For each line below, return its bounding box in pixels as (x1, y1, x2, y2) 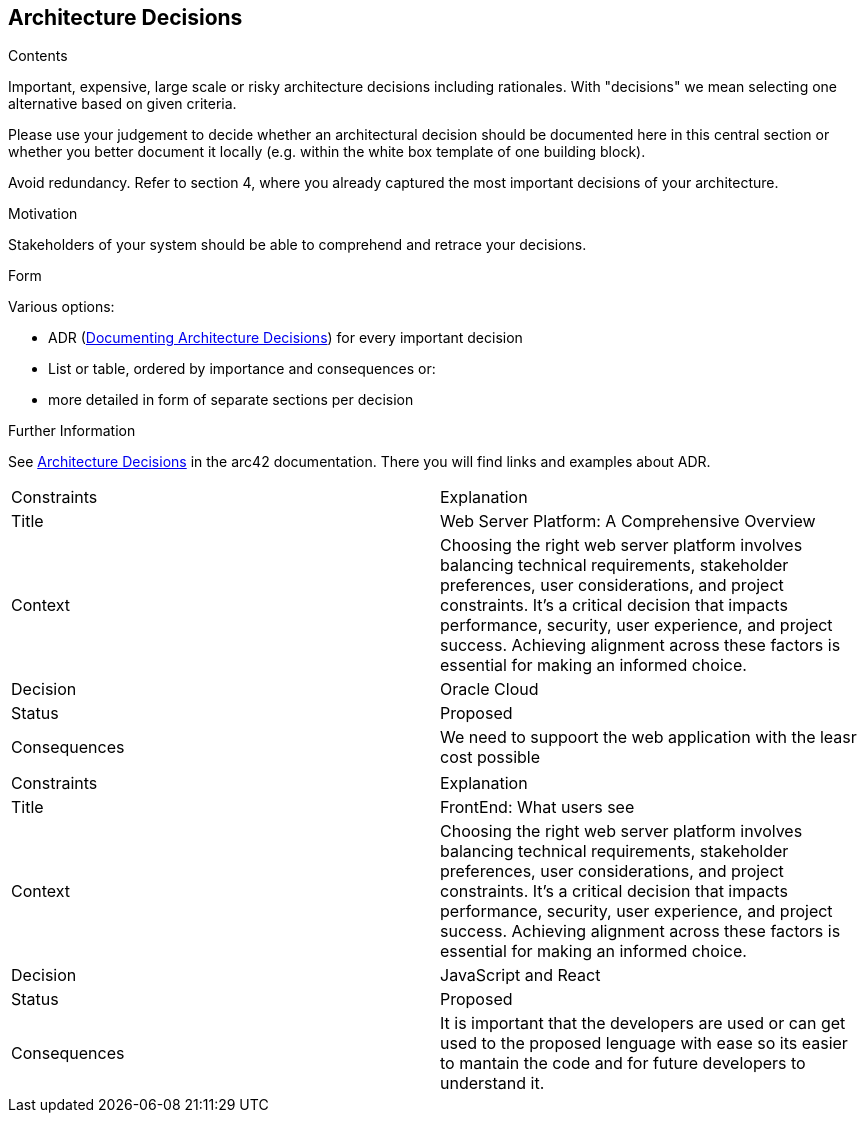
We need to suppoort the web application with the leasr (440, 727, 857, 748)
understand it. (440, 1073, 545, 1094)
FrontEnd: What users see (440, 797, 635, 818)
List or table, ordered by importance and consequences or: (48, 360, 436, 378)
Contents (8, 47, 68, 65)
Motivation (8, 205, 78, 223)
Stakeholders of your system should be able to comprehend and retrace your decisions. (8, 236, 587, 254)
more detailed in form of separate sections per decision (48, 391, 414, 409)
